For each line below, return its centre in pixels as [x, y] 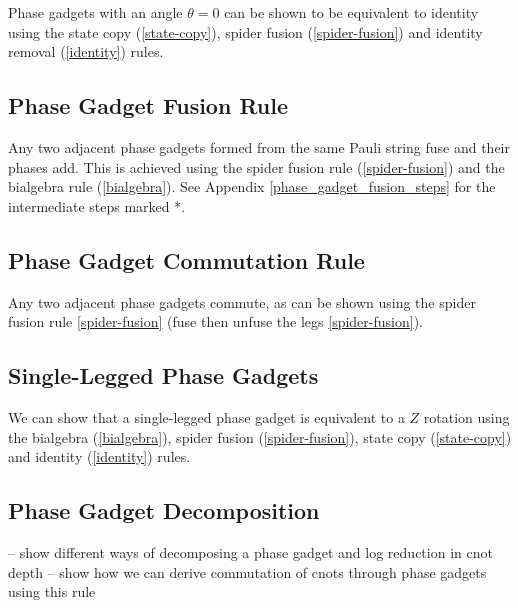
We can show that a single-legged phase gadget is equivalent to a [206, 416]
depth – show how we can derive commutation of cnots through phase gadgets [247, 571]
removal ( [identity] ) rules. [86, 51]
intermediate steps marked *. [97, 205]
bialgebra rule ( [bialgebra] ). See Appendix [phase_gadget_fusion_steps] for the [252, 186]
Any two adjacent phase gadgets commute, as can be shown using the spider [242, 301]
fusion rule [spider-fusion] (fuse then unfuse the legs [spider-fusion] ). [215, 321]
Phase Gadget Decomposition [164, 510]
